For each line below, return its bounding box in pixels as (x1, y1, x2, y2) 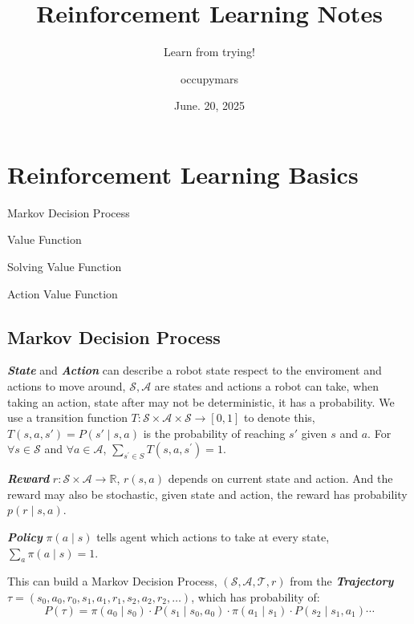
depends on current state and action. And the (168, 470, 393, 487)
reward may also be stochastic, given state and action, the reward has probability (7, 485, 408, 502)
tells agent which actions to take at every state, (96, 528, 330, 545)
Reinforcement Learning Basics (7, 157, 359, 190)
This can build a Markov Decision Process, (7, 573, 217, 590)
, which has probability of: (191, 588, 320, 605)
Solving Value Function (7, 258, 122, 275)
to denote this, (243, 409, 315, 426)
